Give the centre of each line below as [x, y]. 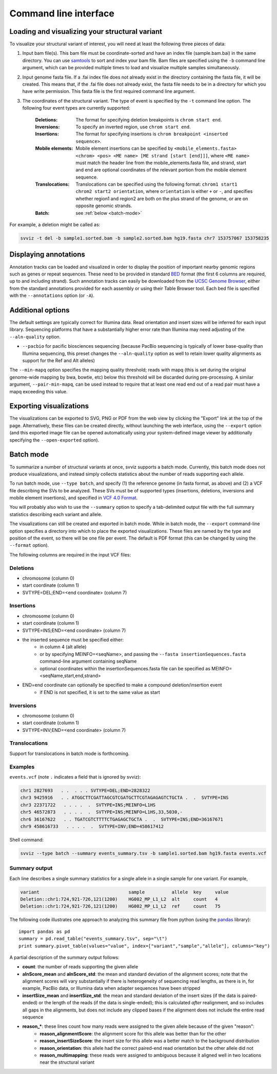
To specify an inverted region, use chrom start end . [133, 127]
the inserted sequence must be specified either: [73, 640]
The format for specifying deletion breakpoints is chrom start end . [149, 120]
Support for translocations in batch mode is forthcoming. [70, 753]
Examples [22, 767]
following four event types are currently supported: [76, 108]
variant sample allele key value [124, 892]
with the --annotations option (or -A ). [52, 295]
